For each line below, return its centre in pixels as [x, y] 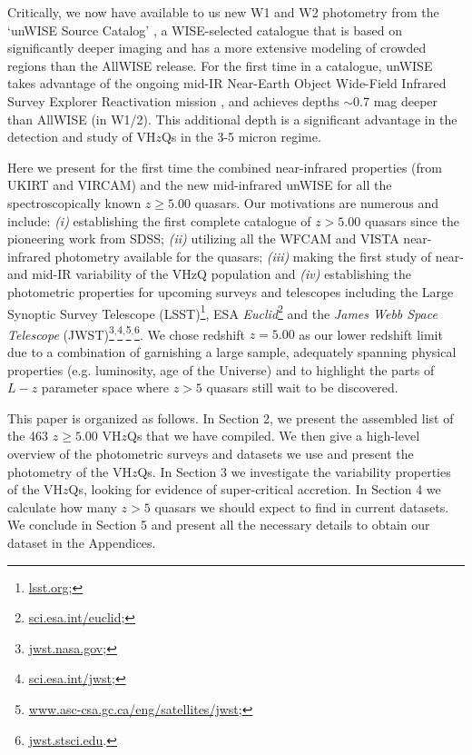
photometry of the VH [69, 471]
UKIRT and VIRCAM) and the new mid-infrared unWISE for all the [200, 185]
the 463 [28, 436]
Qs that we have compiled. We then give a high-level [274, 436]
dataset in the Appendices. [82, 542]
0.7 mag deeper [396, 100]
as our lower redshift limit [371, 334]
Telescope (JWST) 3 [61, 333]
